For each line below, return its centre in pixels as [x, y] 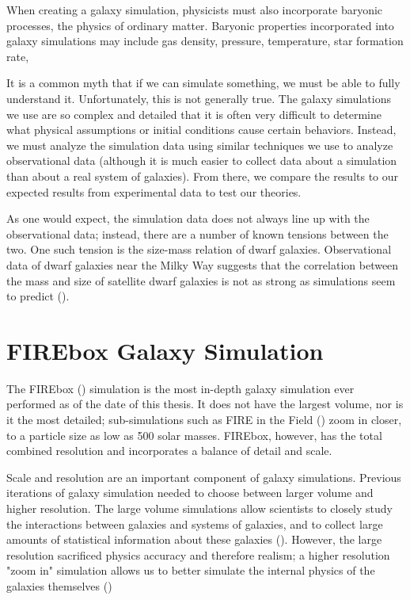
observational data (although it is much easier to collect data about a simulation [202, 161]
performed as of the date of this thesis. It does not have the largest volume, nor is [205, 404]
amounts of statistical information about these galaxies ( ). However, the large [194, 539]
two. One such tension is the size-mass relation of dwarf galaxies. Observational [199, 249]
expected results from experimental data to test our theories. [154, 191]
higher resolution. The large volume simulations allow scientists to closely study [199, 508]
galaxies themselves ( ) [59, 585]
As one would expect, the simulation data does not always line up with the [188, 218]
